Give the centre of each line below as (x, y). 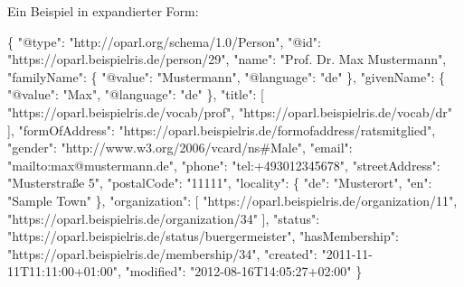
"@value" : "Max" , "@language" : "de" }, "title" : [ (136, 94)
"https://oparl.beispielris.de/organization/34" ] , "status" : (164, 218)
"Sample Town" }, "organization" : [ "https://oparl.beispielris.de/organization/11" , (232, 200)
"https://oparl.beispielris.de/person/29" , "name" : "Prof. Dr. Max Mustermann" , (227, 59)
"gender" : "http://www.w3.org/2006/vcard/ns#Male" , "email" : (180, 148)
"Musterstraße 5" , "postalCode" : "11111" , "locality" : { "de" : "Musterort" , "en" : (220, 183)
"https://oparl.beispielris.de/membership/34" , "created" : (162, 253)
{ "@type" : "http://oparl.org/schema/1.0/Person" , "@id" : (164, 41)
